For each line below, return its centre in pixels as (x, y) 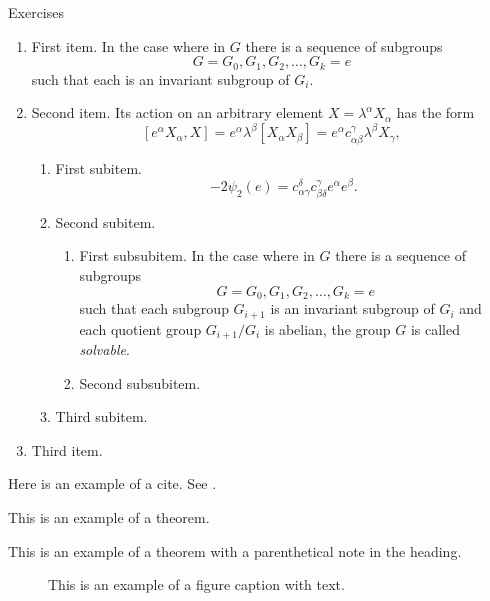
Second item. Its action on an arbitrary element (177, 112)
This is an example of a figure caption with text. (196, 584)
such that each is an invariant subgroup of (160, 78)
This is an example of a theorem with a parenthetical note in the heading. (235, 550)
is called (435, 328)
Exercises (36, 12)
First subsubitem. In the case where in (197, 255)
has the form (435, 112)
